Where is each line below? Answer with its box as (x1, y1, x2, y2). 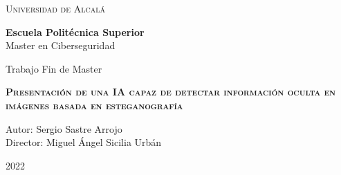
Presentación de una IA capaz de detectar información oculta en (6, 84, 336, 99)
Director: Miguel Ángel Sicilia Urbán (6, 135, 162, 149)
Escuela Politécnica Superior (6, 24, 145, 39)
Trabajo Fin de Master (6, 61, 102, 75)
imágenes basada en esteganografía (6, 98, 183, 112)
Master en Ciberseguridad (6, 38, 116, 53)
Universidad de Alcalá (6, 1, 105, 15)
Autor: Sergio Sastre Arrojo (6, 121, 122, 136)
